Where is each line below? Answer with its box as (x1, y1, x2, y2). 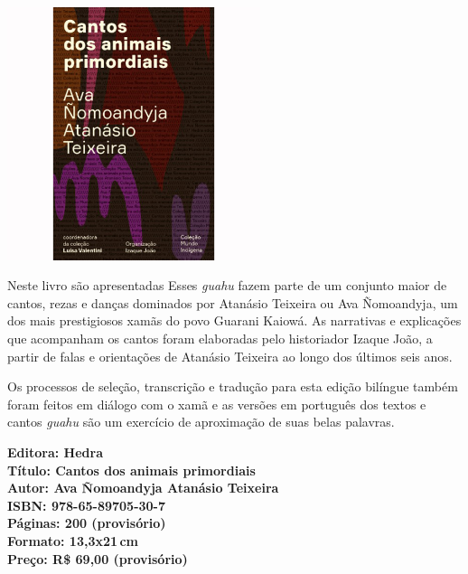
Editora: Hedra (7, 443, 103, 462)
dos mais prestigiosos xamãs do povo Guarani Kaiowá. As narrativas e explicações (7, 311, 462, 330)
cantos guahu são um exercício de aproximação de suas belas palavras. (7, 412, 395, 431)
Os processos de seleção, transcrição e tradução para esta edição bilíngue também (7, 377, 458, 396)
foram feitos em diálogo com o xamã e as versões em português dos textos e (7, 394, 426, 413)
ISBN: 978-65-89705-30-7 (7, 495, 166, 514)
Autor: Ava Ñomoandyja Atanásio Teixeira (7, 478, 279, 497)
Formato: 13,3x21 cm (7, 531, 138, 550)
